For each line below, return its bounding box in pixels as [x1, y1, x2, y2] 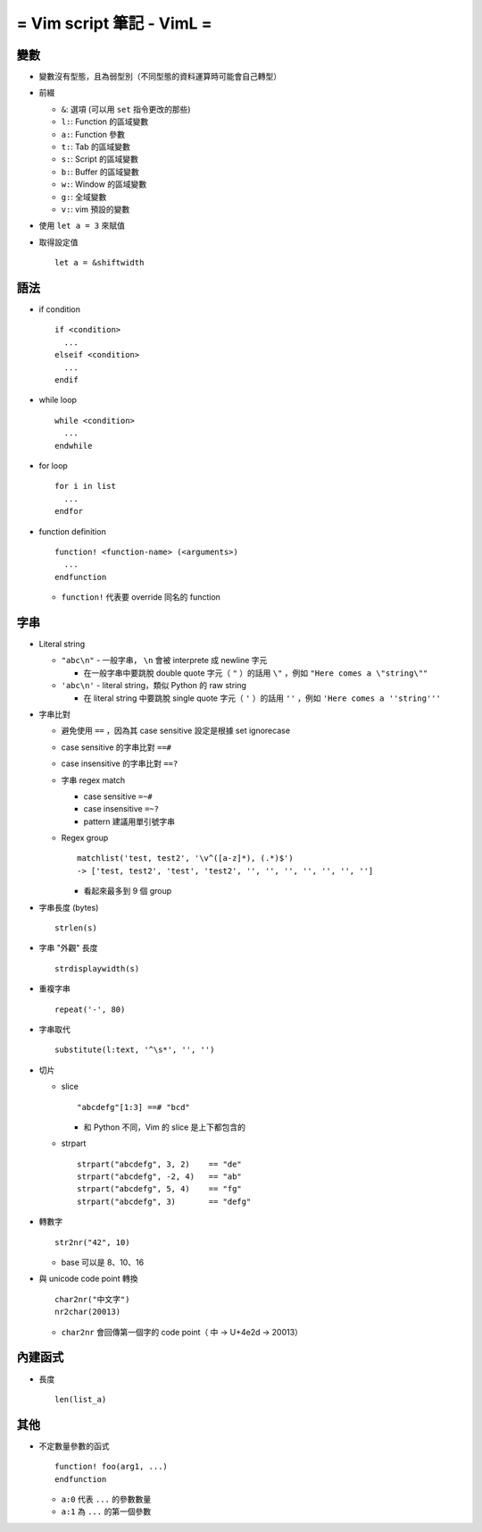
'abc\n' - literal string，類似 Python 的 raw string [61, 680, 247, 691]
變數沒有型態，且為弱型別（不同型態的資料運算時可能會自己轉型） [38, 72, 281, 82]
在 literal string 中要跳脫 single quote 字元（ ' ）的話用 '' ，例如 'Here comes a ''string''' [83, 693, 441, 703]
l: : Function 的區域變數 [61, 116, 149, 127]
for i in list [54, 481, 116, 492]
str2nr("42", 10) [54, 1237, 130, 1247]
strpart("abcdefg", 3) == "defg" [77, 1196, 252, 1207]
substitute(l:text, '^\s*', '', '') [54, 1045, 215, 1055]
